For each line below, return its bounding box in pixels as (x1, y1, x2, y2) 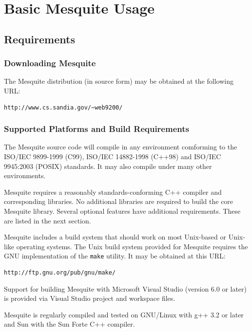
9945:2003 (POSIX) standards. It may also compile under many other (4, 161, 212, 171)
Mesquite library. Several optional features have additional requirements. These (4, 205, 241, 216)
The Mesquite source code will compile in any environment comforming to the (4, 142, 237, 152)
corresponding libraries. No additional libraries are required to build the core (4, 196, 233, 206)
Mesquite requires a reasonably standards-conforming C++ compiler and (4, 186, 222, 197)
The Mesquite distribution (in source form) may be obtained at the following (4, 76, 233, 86)
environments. (4, 170, 46, 181)
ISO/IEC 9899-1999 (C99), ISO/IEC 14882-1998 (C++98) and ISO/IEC (4, 151, 221, 161)
